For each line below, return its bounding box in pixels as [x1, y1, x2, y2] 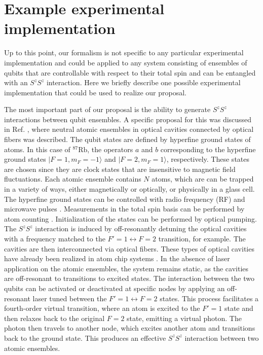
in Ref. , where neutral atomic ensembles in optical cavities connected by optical [4, 124, 254, 134]
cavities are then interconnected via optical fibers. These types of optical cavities [4, 243, 254, 254]
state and [224, 303, 253, 313]
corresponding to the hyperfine [160, 144, 256, 154]
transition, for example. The [158, 233, 246, 243]
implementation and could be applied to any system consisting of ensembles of [4, 57, 247, 67]
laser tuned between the [32, 293, 107, 303]
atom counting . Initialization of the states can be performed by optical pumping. [4, 213, 257, 224]
